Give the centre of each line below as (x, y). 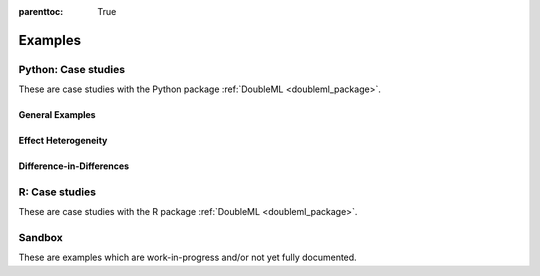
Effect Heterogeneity (63, 141)
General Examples (57, 115)
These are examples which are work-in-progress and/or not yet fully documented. (187, 257)
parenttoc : (41, 11)
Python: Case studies (71, 69)
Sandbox (41, 238)
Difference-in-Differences (74, 166)
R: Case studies (57, 192)
